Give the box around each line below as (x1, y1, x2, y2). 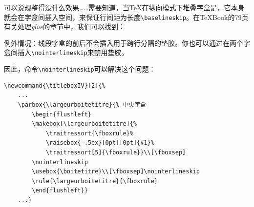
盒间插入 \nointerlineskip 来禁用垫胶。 (4, 47, 128, 57)
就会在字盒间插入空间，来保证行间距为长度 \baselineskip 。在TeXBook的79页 (4, 12, 249, 22)
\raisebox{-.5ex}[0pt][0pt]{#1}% (45, 139, 154, 147)
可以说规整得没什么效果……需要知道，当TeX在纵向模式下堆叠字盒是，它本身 (4, 2, 245, 12)
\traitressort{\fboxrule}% (45, 130, 133, 137)
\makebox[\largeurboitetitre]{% (32, 120, 137, 128)
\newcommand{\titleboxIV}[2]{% (4, 82, 106, 89)
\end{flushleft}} (32, 187, 88, 194)
